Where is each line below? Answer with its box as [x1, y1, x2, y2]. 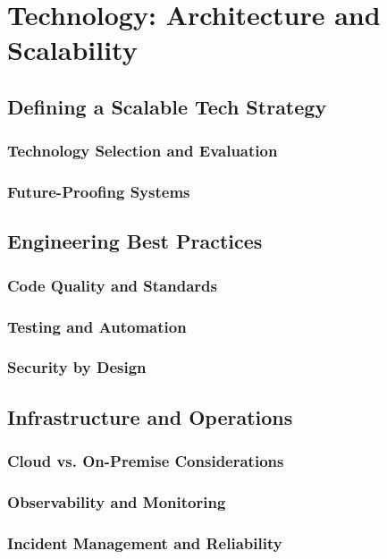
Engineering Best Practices [7, 227, 263, 255]
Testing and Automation [7, 315, 187, 337]
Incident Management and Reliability [7, 531, 282, 554]
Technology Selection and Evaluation [7, 140, 278, 162]
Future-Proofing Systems [7, 181, 190, 203]
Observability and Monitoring [7, 490, 226, 512]
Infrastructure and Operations [7, 402, 293, 430]
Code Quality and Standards [7, 274, 217, 296]
